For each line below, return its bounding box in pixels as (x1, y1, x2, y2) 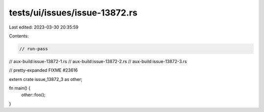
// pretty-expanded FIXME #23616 (9, 67, 78, 73)
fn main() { (9, 85, 31, 91)
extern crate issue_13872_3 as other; (9, 76, 83, 82)
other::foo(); (21, 92, 46, 98)
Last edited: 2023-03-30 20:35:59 (9, 24, 79, 30)
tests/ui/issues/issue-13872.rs (9, 7, 138, 18)
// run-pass (19, 46, 48, 51)
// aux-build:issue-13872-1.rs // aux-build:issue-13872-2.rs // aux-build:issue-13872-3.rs (9, 58, 187, 64)
